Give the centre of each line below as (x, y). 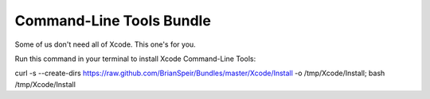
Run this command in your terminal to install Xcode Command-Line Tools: (135, 59)
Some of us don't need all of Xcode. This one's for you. (106, 44)
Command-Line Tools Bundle (113, 21)
